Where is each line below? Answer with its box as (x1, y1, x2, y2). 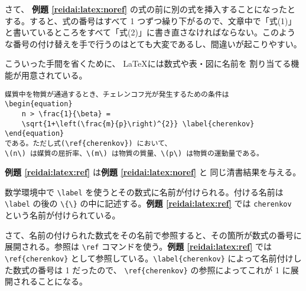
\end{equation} (5, 129, 64, 138)
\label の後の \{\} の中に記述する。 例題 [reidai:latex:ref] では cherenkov (5, 197, 292, 210)
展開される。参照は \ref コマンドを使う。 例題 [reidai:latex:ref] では (5, 240, 272, 253)
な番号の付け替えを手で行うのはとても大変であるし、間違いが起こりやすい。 (5, 37, 302, 50)
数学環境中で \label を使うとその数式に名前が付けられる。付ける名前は (5, 185, 284, 198)
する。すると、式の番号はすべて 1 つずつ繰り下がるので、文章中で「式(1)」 (5, 14, 297, 27)
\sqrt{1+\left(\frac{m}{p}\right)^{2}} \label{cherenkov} (21, 119, 255, 128)
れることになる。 (21, 275, 87, 287)
